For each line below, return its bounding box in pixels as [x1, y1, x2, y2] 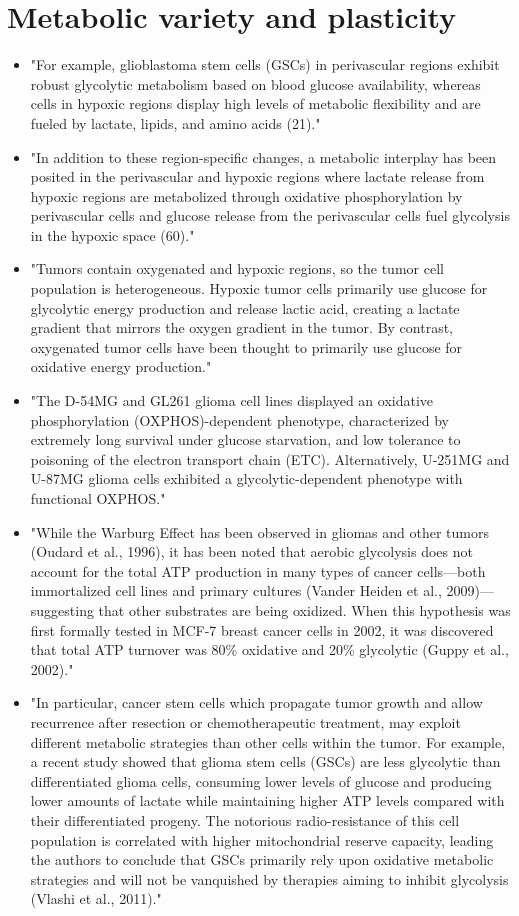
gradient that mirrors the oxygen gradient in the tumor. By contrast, [30, 317, 453, 338]
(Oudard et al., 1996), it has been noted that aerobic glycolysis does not [30, 541, 473, 562]
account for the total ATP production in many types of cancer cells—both [30, 560, 486, 581]
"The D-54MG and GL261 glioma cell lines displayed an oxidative [30, 390, 434, 411]
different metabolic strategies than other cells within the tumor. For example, [30, 731, 506, 752]
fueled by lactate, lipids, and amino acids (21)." [30, 112, 321, 133]
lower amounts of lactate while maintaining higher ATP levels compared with [30, 790, 505, 811]
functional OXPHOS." [30, 488, 166, 508]
